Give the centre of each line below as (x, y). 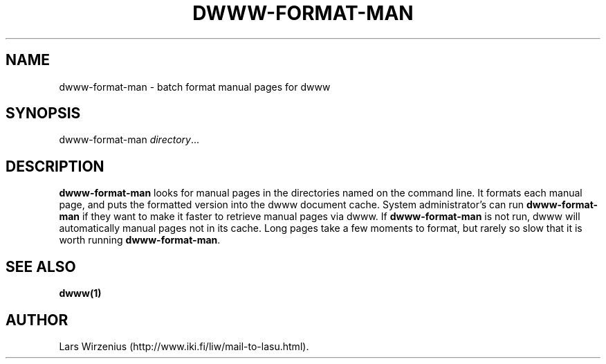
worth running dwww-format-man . (140, 240)
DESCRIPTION (55, 166)
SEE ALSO (41, 266)
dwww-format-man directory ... (129, 140)
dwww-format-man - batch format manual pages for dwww (195, 87)
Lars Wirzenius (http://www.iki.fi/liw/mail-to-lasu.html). (184, 346)
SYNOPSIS (43, 113)
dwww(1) (80, 293)
